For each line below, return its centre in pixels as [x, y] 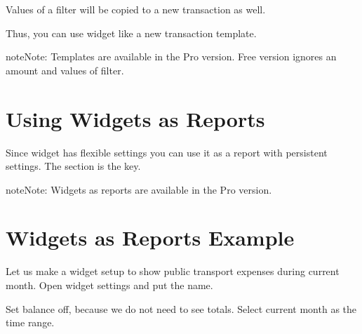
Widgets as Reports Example [150, 238]
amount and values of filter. [65, 70]
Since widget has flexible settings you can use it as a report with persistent [167, 152]
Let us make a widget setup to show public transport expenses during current [173, 271]
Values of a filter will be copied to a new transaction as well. [136, 9]
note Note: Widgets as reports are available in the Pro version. [139, 189]
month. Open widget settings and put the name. [109, 285]
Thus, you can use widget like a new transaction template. [131, 33]
